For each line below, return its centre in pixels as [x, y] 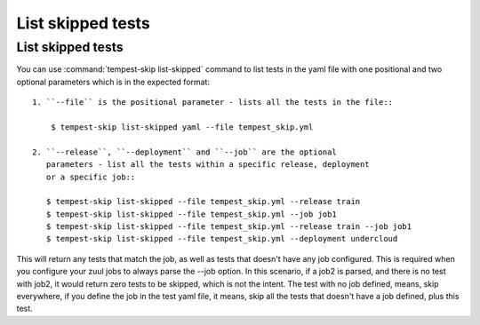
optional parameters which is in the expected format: [113, 82]
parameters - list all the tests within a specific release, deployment [208, 165]
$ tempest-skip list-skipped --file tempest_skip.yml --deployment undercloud [222, 239]
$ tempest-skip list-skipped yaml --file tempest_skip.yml [182, 127]
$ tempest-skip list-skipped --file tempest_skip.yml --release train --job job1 [229, 227]
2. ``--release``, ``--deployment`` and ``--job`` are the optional [184, 152]
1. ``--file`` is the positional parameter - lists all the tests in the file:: [213, 103]
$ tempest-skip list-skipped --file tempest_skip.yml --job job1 [191, 214]
